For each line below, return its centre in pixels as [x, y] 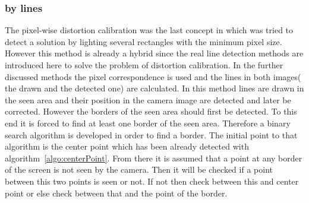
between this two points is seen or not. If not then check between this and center [152, 181]
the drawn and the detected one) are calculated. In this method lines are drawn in [154, 88]
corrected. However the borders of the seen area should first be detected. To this [151, 111]
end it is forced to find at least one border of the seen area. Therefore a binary [148, 123]
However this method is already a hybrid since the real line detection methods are [154, 53]
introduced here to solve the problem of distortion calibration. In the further [144, 65]
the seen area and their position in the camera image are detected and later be [148, 99]
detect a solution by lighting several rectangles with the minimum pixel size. [144, 41]
